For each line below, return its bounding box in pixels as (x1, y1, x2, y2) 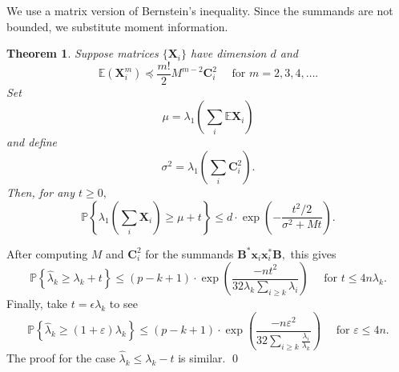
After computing (6, 245, 88, 262)
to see (109, 295, 138, 312)
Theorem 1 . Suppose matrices (6, 45, 159, 62)
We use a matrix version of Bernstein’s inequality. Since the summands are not (6, 2, 393, 18)
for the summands (145, 245, 234, 262)
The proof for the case (6, 350, 115, 366)
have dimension (191, 45, 267, 62)
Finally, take (6, 295, 68, 312)
